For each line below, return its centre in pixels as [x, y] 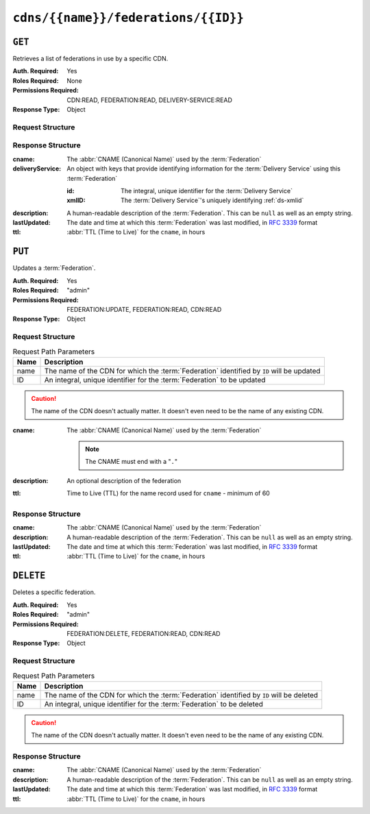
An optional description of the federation [124, 480]
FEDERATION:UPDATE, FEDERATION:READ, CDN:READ [144, 309]
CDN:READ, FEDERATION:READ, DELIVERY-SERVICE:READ [149, 100]
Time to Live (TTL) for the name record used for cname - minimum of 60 [168, 493]
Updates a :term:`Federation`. [54, 268]
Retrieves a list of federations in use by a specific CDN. [90, 59]
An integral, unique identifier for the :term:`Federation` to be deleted [154, 704]
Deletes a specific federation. [54, 592]
